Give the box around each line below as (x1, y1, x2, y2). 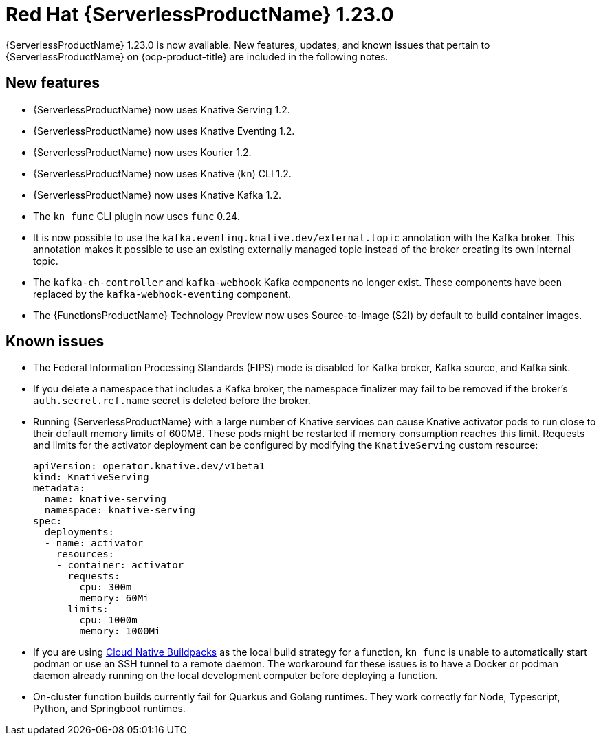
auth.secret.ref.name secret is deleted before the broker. (33, 395, 311, 407)
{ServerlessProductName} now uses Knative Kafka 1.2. (33, 188, 281, 201)
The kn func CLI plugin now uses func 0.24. (33, 210, 240, 222)
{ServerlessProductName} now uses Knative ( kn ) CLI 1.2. (33, 167, 292, 179)
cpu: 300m (79, 582, 132, 593)
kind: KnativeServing (33, 472, 149, 483)
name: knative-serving (44, 494, 166, 505)
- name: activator (44, 538, 144, 549)
